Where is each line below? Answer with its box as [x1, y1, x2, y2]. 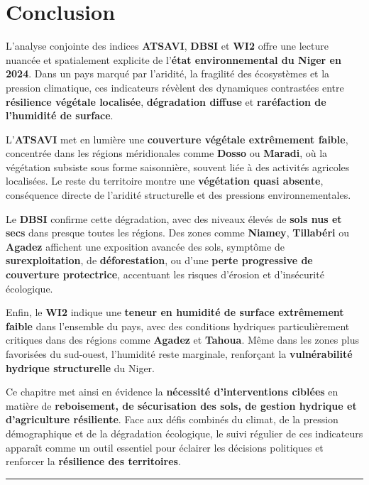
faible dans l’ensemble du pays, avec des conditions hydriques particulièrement [6, 318, 350, 333]
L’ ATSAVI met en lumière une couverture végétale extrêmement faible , [6, 131, 348, 146]
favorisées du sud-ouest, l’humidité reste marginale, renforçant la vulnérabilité [6, 347, 353, 361]
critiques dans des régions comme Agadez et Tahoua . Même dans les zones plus [6, 332, 359, 347]
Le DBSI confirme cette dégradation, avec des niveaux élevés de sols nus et [6, 211, 342, 226]
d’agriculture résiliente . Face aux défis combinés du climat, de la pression [6, 412, 338, 427]
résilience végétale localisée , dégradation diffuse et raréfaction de [6, 94, 326, 109]
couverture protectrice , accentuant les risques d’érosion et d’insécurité [6, 267, 324, 282]
